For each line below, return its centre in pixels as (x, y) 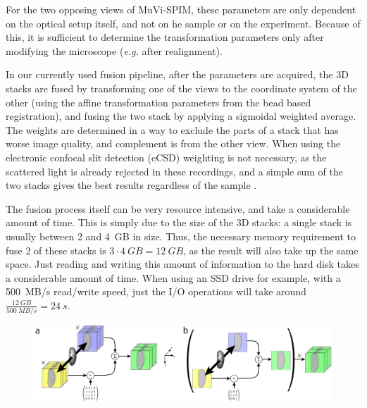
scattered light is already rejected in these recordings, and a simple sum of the (174, 171)
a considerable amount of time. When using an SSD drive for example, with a (173, 277)
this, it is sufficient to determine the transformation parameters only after (165, 37)
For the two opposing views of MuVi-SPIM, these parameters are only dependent (181, 9)
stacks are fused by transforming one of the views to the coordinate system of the (181, 88)
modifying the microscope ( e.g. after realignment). (114, 50)
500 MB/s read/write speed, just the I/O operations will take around (156, 291)
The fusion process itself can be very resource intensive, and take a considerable (178, 208)
